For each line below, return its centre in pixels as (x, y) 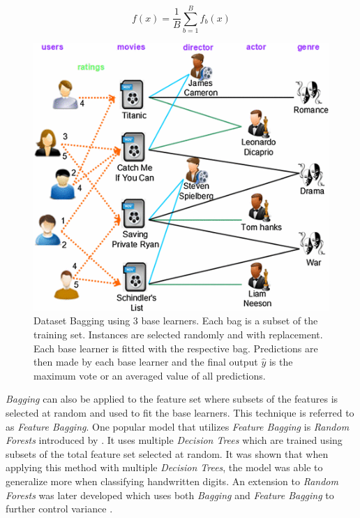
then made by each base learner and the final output (146, 362)
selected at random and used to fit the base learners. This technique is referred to (180, 412)
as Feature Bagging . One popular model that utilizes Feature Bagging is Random (178, 426)
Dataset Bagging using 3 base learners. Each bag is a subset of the (176, 321)
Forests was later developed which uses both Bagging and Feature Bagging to (170, 495)
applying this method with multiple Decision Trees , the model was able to (164, 467)
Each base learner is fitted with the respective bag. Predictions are (176, 348)
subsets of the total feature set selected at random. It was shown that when (167, 453)
